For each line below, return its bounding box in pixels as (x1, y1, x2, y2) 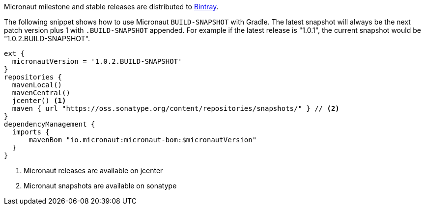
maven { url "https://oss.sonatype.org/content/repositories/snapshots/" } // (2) (12, 104, 340, 112)
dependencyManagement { (4, 120, 95, 128)
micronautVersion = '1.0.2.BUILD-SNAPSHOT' (12, 57, 182, 65)
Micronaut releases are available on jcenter (24, 166, 163, 175)
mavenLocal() (12, 81, 62, 89)
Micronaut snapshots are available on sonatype (24, 182, 177, 190)
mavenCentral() (12, 89, 70, 97)
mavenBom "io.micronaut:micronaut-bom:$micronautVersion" (28, 136, 257, 144)
